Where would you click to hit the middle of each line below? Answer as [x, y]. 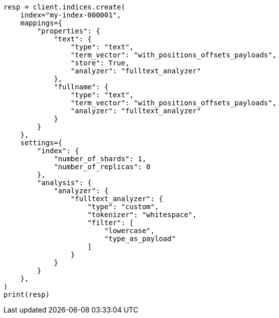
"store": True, [100, 63]
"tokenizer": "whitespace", [142, 215]
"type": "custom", [123, 207]
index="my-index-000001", [71, 15]
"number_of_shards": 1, [100, 159]
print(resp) [27, 295]
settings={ [41, 143]
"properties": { [69, 31]
